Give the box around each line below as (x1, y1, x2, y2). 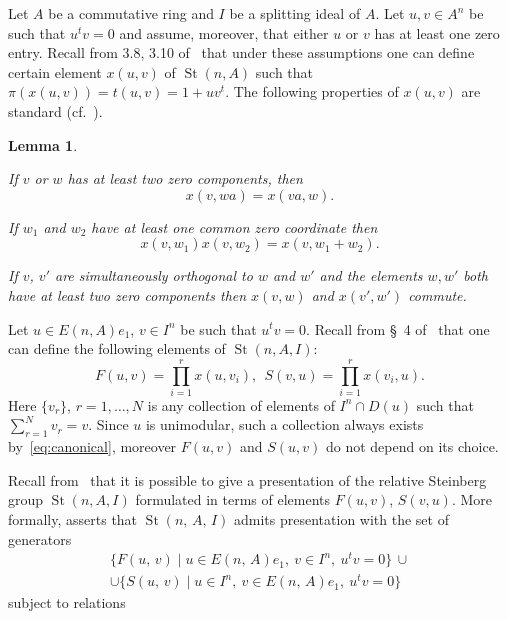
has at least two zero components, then (67, 168, 303, 189)
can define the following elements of (8, 338, 226, 359)
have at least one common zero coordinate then (91, 216, 378, 237)
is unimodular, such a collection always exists (145, 414, 424, 435)
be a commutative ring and (48, 3, 214, 23)
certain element (8, 61, 102, 82)
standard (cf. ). (8, 100, 103, 121)
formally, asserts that (8, 509, 138, 530)
